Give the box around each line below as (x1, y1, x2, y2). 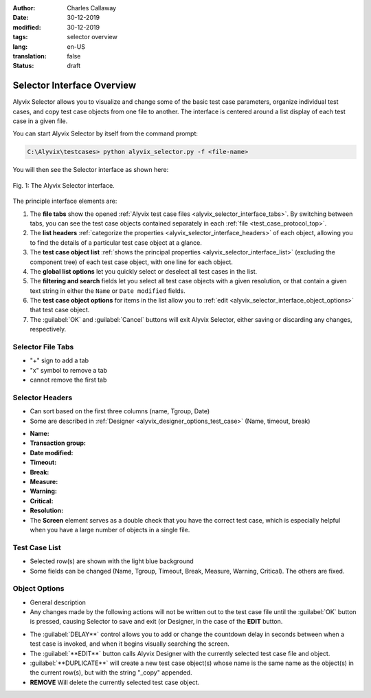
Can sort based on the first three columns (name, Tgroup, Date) (30, 407, 210, 415)
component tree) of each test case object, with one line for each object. (30, 258, 234, 266)
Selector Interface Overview (12, 80, 137, 91)
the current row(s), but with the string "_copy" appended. (30, 668, 192, 677)
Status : (12, 62, 34, 70)
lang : (12, 42, 28, 51)
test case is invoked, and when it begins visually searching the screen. (30, 640, 229, 648)
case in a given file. (12, 117, 68, 125)
